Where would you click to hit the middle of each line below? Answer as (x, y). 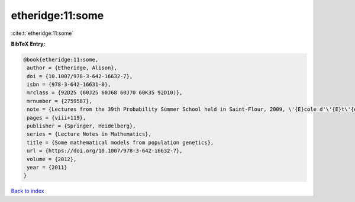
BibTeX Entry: (28, 44)
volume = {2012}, (52, 159)
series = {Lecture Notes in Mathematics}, (89, 134)
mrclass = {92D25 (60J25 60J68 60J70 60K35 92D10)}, (105, 93)
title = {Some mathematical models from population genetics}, (120, 142)
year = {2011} (47, 167)
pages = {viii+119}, (57, 118)
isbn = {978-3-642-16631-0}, (69, 85)
